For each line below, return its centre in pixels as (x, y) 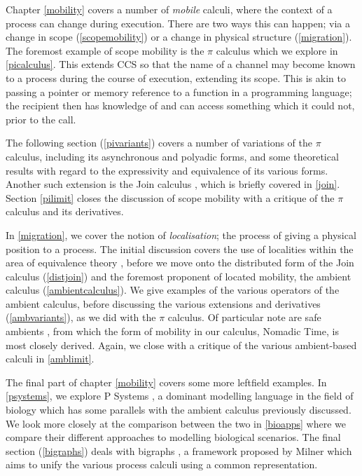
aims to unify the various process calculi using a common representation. (162, 464)
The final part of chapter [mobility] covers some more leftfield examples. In (166, 382)
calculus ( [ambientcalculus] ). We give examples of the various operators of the (173, 290)
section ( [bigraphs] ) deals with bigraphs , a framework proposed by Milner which (179, 450)
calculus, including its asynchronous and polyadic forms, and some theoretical (172, 156)
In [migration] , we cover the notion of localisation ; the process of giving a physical (181, 234)
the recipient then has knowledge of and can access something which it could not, (180, 106)
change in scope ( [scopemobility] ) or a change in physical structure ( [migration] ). (179, 37)
